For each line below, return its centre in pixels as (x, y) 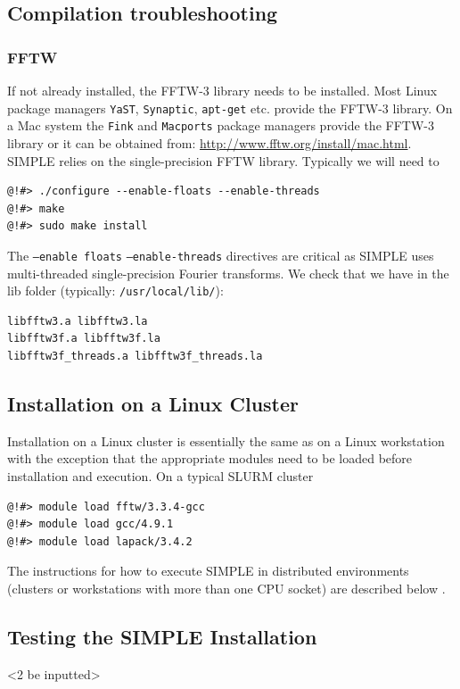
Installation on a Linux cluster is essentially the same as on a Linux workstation (226, 440)
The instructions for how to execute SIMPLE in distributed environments (208, 571)
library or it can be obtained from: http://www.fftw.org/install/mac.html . (209, 142)
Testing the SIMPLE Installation (162, 636)
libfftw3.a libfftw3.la (78, 321)
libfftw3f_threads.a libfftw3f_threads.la (135, 356)
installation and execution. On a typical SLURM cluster (160, 475)
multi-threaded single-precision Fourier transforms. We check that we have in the (228, 273)
